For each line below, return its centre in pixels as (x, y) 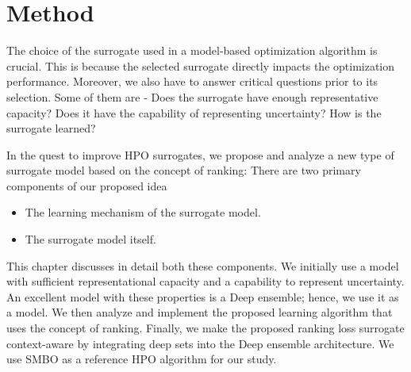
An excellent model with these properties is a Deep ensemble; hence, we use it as (203, 296)
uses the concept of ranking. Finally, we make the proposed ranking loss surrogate (205, 328)
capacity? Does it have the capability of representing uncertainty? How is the (194, 112)
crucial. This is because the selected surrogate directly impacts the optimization (201, 65)
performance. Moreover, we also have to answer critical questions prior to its (192, 81)
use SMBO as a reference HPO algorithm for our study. (142, 359)
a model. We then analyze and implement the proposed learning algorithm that (200, 312)
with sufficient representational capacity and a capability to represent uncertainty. (205, 281)
